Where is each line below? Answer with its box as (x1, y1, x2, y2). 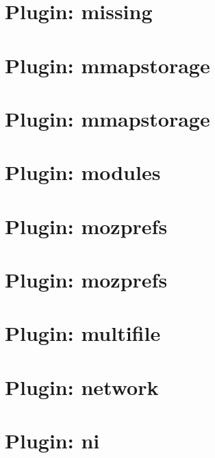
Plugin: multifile (5, 319, 161, 347)
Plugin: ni (5, 427, 100, 455)
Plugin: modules (5, 158, 161, 186)
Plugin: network (5, 372, 159, 400)
